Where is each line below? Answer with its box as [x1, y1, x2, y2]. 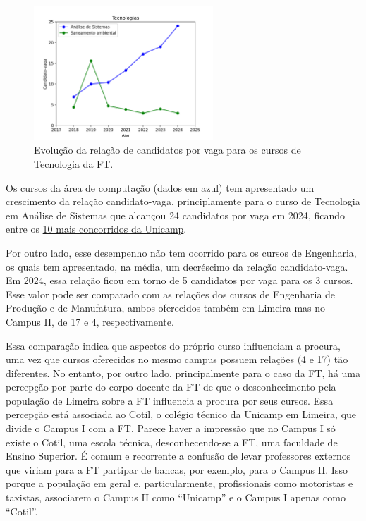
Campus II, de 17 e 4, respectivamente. [6, 314, 174, 329]
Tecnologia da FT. [34, 156, 114, 171]
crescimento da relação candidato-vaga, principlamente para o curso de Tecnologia [6, 194, 360, 209]
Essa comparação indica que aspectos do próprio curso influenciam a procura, [6, 338, 341, 353]
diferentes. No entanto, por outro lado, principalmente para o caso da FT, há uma [6, 365, 361, 380]
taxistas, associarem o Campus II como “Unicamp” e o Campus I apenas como [6, 490, 346, 505]
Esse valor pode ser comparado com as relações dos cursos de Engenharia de [6, 286, 336, 301]
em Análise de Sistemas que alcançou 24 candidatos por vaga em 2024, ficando [6, 207, 345, 222]
